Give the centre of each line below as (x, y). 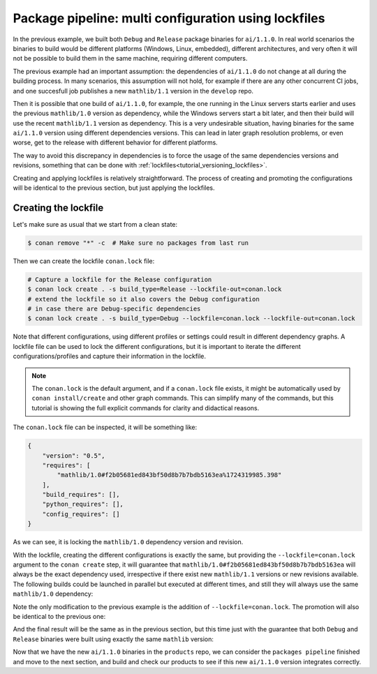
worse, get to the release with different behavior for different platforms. (115, 142)
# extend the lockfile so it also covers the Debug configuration (143, 299)
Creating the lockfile (58, 208)
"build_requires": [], (81, 495)
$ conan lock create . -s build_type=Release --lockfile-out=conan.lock (155, 289)
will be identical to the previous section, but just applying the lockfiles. (114, 188)
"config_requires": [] (81, 514)
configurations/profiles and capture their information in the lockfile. (109, 357)
